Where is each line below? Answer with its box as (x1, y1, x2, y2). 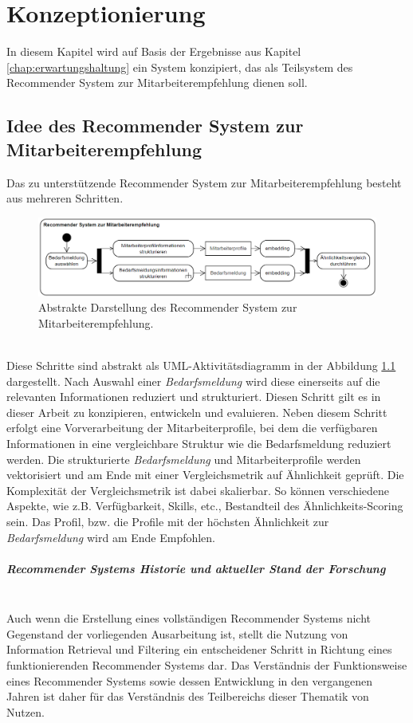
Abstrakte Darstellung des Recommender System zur (38, 299, 297, 316)
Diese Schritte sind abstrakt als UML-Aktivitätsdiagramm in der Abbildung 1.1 (6, 357, 396, 374)
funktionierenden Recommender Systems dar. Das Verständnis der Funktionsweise (6, 657, 407, 674)
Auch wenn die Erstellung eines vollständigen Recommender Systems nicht (6, 610, 371, 627)
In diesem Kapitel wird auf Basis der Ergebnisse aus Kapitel (6, 43, 301, 60)
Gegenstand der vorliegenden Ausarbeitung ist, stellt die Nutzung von (6, 625, 348, 642)
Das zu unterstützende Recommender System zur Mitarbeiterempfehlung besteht (6, 174, 402, 191)
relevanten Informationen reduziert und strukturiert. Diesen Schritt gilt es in (6, 388, 381, 405)
